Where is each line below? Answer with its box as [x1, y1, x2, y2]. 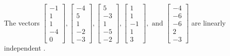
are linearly [191, 17, 226, 28]
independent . [4, 43, 46, 53]
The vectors [4, 17, 40, 28]
